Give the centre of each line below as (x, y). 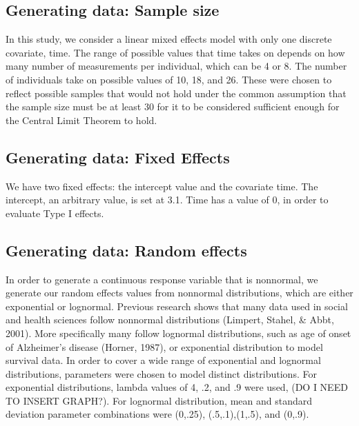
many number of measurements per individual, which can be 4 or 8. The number (176, 66)
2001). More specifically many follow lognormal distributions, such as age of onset (178, 333)
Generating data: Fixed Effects (118, 157)
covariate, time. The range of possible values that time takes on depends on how (175, 52)
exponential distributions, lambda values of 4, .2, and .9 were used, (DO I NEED (177, 387)
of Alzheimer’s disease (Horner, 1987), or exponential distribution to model (164, 346)
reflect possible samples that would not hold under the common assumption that (176, 93)
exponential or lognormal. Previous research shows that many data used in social (177, 306)
